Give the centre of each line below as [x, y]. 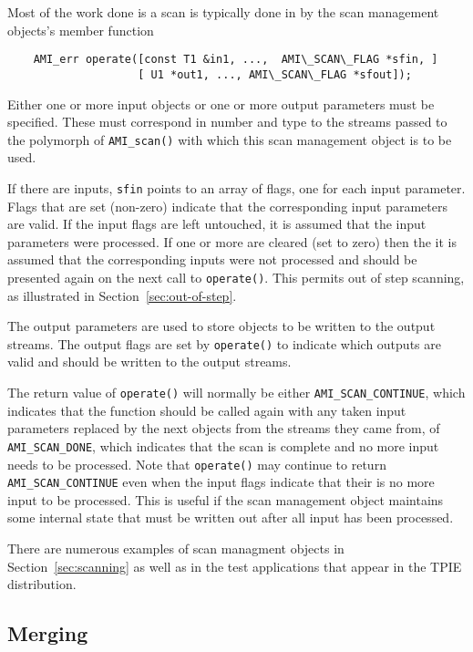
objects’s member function [81, 30]
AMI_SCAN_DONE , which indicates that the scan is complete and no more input [223, 445]
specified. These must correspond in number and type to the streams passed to [227, 122]
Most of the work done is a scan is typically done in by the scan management [223, 12]
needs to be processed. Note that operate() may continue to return [197, 464]
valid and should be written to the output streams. [149, 362]
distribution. [42, 584]
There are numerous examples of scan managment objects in [176, 549]
